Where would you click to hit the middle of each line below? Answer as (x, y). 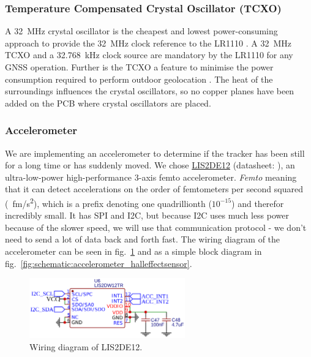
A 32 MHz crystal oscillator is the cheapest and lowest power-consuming (141, 31)
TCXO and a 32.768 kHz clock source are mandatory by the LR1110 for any (149, 55)
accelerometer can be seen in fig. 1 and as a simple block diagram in (133, 251)
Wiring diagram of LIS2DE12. (86, 346)
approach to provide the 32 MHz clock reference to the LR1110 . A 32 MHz (148, 43)
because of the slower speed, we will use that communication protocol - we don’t (156, 227)
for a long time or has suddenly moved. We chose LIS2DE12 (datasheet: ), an (150, 165)
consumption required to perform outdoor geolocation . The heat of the (139, 79)
